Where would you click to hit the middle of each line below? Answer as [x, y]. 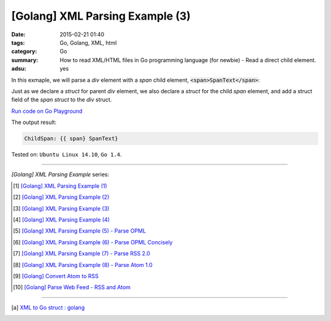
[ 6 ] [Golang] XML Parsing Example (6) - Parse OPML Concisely [93, 242]
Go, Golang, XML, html [88, 42]
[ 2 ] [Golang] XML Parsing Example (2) [61, 197]
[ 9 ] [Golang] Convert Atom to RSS [56, 276]
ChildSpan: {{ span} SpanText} [71, 139]
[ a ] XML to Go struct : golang [48, 307]
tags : [18, 42]
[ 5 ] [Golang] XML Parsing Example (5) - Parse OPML [80, 231]
